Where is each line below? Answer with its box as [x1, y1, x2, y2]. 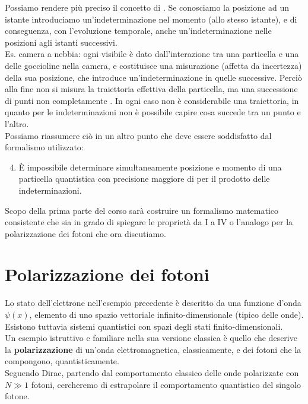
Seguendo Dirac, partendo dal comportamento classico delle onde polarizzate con [5, 366, 299, 378]
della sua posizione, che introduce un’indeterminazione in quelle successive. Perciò [5, 71, 302, 83]
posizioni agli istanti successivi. [5, 36, 118, 48]
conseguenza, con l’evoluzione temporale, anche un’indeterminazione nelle [5, 24, 272, 37]
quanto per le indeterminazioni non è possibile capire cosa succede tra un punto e [5, 106, 301, 118]
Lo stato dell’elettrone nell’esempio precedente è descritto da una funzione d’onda [5, 296, 301, 309]
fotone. [5, 390, 30, 402]
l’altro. [5, 117, 29, 130]
